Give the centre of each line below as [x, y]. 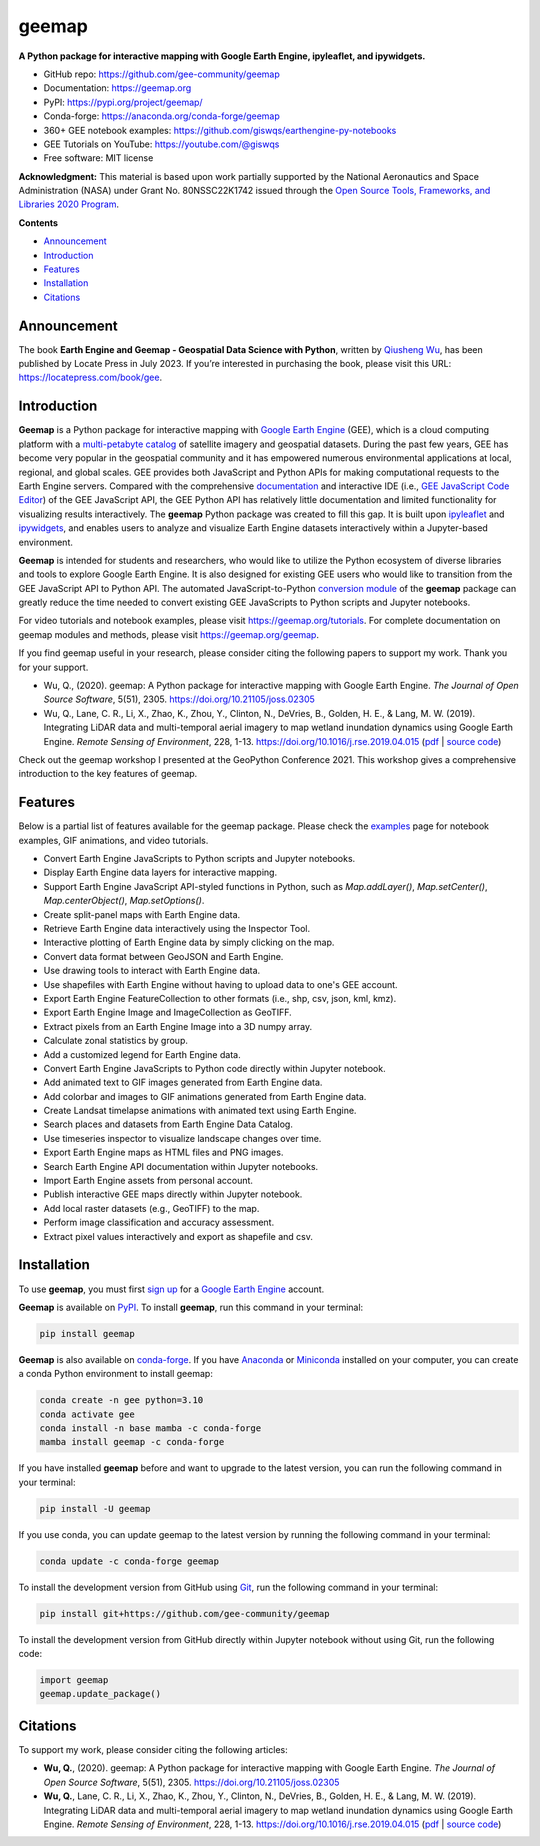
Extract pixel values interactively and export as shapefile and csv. [178, 1236]
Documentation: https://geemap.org [117, 88]
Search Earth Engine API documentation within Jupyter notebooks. [181, 1166]
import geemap [74, 1680]
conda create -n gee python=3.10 [121, 1400]
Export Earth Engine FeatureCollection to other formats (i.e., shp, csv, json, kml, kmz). [220, 998]
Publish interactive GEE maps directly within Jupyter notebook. [173, 1194]
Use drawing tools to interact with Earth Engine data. [152, 971]
